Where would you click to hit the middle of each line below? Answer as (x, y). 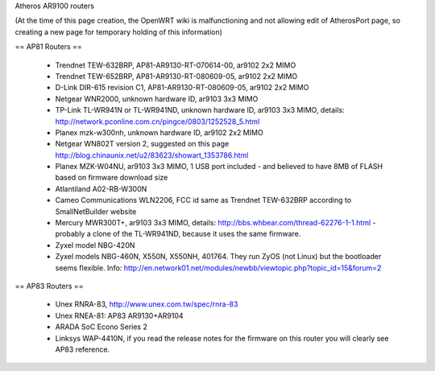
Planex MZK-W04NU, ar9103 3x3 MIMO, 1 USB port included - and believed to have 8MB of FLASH (219, 167)
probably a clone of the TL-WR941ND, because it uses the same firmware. (178, 234)
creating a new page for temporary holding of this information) (119, 31)
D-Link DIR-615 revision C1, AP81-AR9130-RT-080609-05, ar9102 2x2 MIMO (182, 88)
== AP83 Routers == (49, 286)
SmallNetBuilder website (96, 211)
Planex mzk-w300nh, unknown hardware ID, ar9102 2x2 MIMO (159, 132)
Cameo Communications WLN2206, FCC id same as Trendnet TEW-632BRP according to (203, 200)
